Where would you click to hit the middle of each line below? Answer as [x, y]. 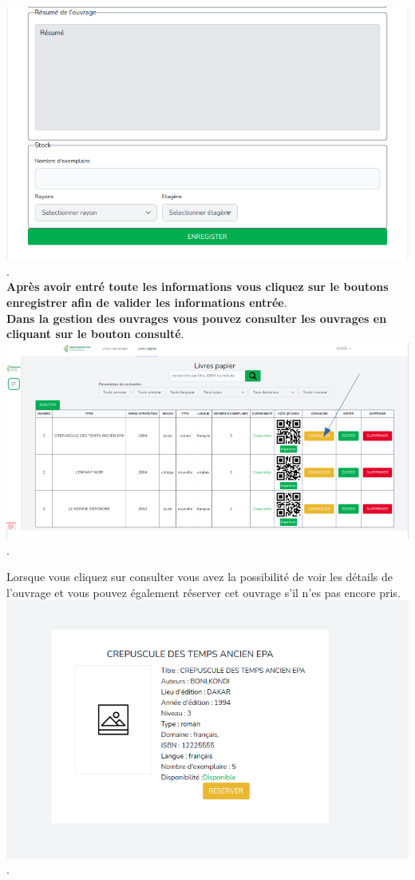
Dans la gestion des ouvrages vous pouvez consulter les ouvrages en [197, 318]
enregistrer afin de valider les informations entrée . [147, 302]
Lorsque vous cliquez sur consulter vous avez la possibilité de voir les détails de [200, 577]
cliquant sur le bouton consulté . [95, 334]
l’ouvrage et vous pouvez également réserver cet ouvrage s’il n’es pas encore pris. [204, 592]
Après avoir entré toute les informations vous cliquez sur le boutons [198, 287]
